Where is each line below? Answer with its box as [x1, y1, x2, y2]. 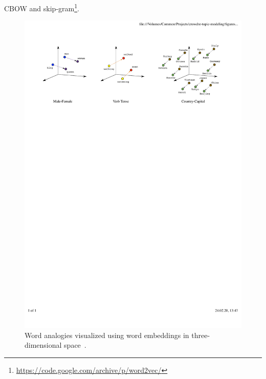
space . [64, 340, 86, 350]
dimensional [25, 340, 62, 350]
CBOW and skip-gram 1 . [4, 2, 79, 13]
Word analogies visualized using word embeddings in [25, 329, 189, 340]
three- [191, 329, 210, 340]
